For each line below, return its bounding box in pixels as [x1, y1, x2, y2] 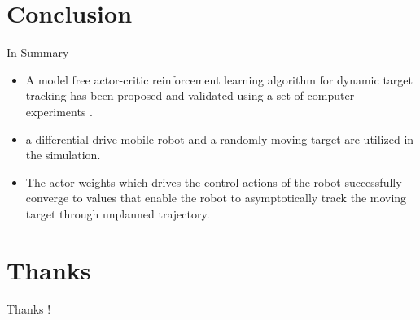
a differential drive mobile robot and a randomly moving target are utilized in [25, 130, 414, 147]
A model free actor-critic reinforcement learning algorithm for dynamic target [25, 71, 413, 88]
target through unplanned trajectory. [25, 205, 210, 222]
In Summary [7, 44, 69, 61]
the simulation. [25, 146, 101, 163]
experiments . [25, 102, 93, 119]
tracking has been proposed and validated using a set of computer [25, 87, 355, 104]
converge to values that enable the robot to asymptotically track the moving [25, 189, 407, 206]
